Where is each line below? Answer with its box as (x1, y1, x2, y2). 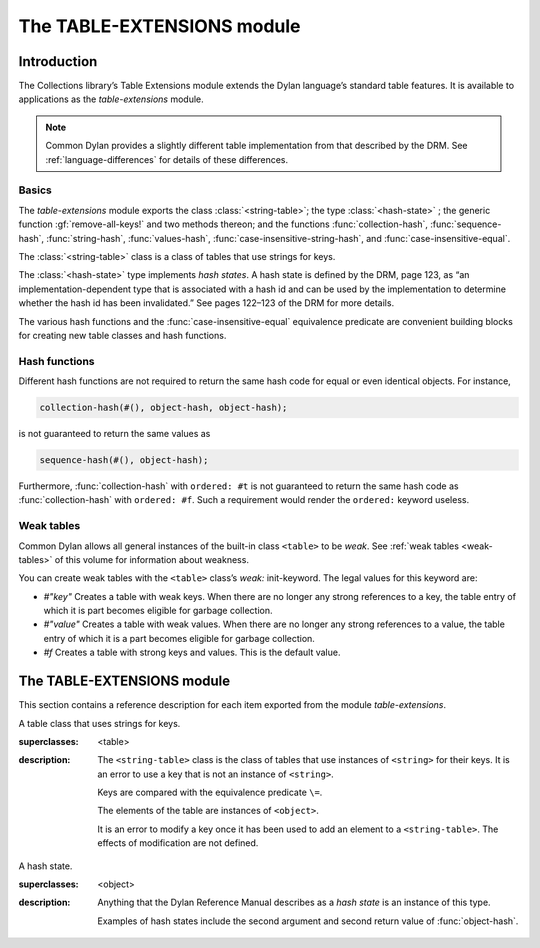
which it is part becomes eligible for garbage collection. (43, 605, 273, 617)
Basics (18, 183, 52, 197)
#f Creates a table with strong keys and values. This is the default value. (43, 646, 341, 659)
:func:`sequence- (430, 218, 502, 230)
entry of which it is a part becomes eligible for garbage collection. (43, 632, 315, 644)
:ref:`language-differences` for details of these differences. (45, 153, 289, 165)
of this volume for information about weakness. (54, 553, 250, 565)
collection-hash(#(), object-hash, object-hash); (39, 402, 288, 414)
